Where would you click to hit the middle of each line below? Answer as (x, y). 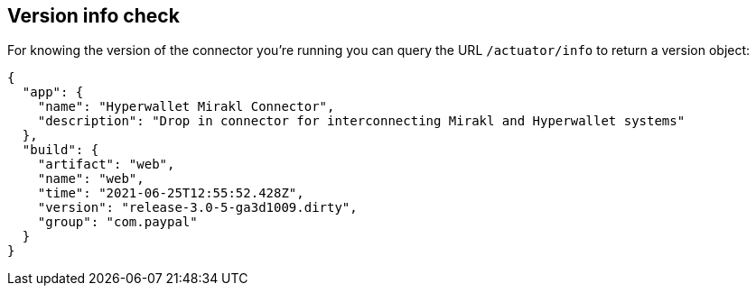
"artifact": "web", (106, 165)
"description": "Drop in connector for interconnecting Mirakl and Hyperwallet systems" (361, 121)
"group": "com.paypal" (117, 222)
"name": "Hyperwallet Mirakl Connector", (186, 107)
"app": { (53, 92)
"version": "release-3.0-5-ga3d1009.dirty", (197, 208)
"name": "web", (91, 179)
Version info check (93, 16)
